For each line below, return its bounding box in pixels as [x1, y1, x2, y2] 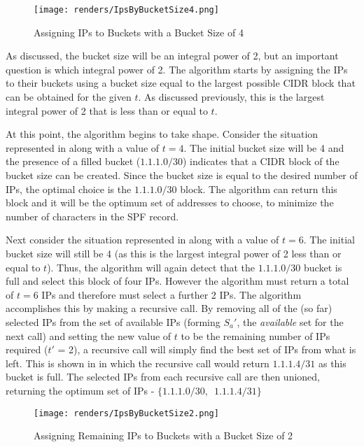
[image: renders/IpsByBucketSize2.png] [34, 408, 219, 418]
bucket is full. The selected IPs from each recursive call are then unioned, [6, 369, 321, 384]
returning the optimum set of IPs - [6, 383, 155, 397]
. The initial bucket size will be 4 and [183, 140, 344, 155]
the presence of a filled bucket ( [6, 154, 141, 169]
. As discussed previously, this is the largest [138, 90, 325, 104]
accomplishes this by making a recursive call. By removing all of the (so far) [6, 301, 332, 315]
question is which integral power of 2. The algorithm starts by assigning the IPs [6, 62, 348, 76]
